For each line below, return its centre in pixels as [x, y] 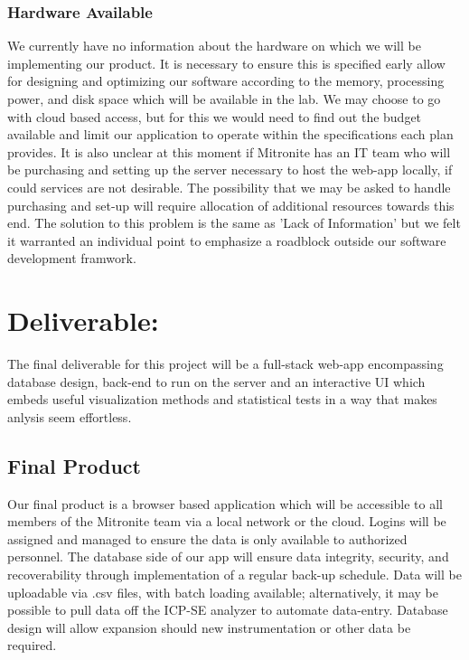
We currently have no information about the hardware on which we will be [214, 46]
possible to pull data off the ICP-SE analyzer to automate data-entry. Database [228, 610]
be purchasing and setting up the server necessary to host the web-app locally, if [230, 170]
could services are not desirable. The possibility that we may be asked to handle [229, 187]
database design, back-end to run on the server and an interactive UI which [216, 381]
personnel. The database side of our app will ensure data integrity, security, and [228, 556]
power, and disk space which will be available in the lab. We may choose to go [224, 99]
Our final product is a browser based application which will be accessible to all [225, 503]
